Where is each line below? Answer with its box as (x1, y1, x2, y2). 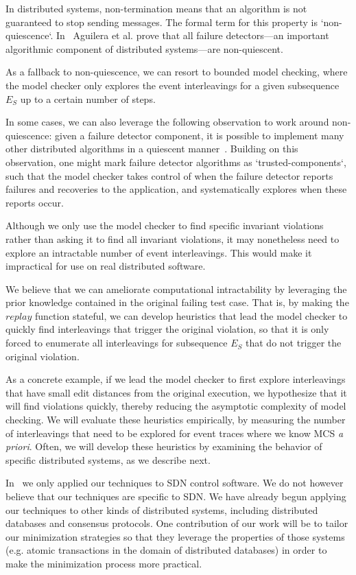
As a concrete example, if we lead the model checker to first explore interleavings (5, 372, 346, 386)
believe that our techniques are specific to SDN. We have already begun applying (5, 489, 346, 503)
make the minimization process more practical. (5, 556, 202, 570)
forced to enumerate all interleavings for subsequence (5, 336, 228, 350)
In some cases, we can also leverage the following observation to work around (5, 115, 329, 129)
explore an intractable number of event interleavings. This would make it (5, 245, 312, 259)
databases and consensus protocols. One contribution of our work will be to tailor (5, 516, 348, 530)
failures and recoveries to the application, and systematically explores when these (5, 182, 347, 196)
